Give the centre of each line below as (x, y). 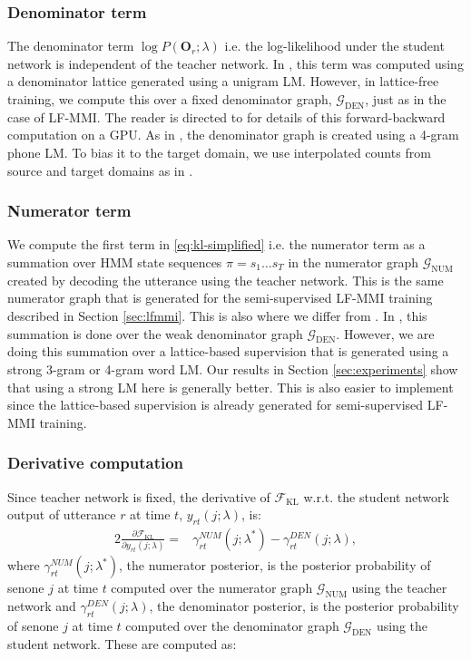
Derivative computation (96, 463)
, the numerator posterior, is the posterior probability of (275, 565)
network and (42, 606)
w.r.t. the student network (376, 496)
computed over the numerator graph (212, 588)
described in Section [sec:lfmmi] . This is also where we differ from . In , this (217, 315)
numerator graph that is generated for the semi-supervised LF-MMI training (220, 298)
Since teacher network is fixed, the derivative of (139, 496)
